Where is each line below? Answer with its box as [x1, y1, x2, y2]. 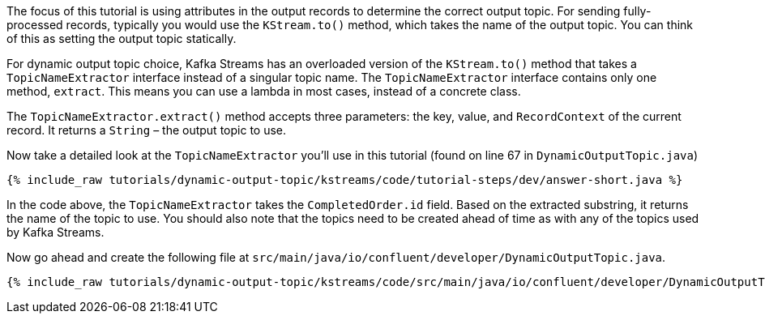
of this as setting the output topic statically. [6, 32, 237, 45]
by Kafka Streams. [6, 225, 105, 239]
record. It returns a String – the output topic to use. [6, 123, 287, 137]
